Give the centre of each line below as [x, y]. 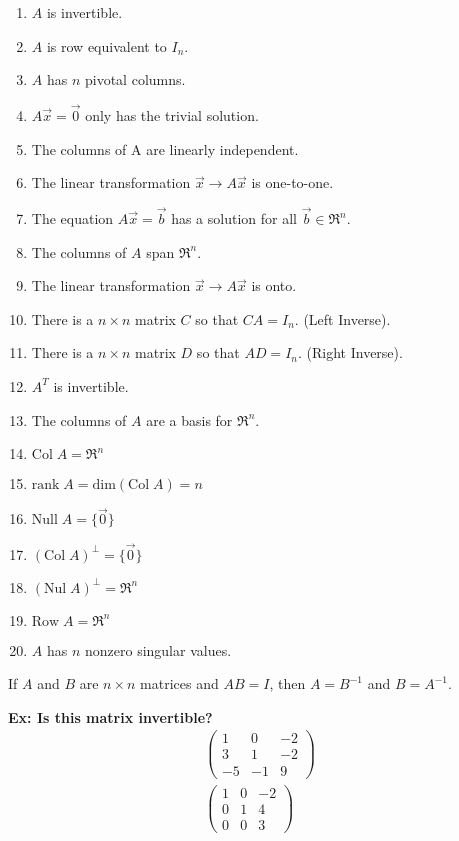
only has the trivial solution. [172, 115]
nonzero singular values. [158, 649]
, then [287, 683]
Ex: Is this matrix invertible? [110, 716]
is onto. [274, 285]
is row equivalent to [106, 45]
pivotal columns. [135, 79]
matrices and [179, 683]
